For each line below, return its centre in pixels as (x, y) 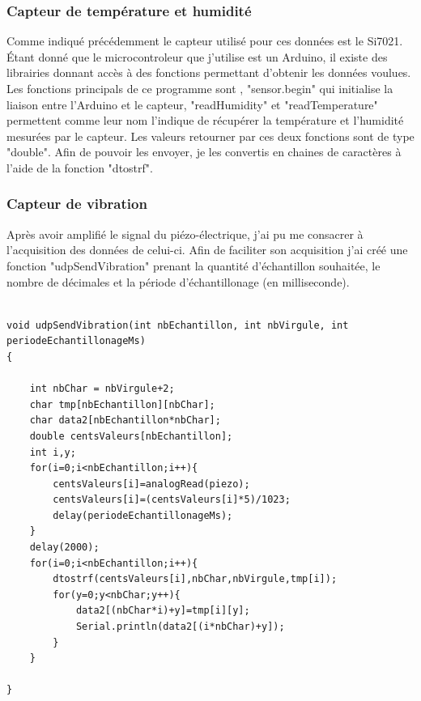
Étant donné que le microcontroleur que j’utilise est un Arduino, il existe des (197, 56)
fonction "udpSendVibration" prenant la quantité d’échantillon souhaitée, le (193, 265)
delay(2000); (64, 548)
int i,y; (53, 452)
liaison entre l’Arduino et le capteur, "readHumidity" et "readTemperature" (192, 104)
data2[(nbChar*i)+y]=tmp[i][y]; (163, 611)
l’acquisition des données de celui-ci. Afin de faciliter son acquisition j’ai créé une (207, 250)
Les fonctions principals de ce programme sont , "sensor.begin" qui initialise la (200, 88)
